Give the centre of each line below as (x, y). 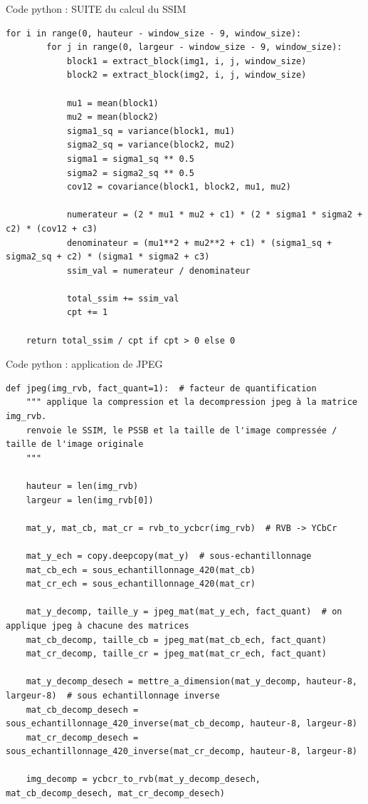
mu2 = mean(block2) (112, 117)
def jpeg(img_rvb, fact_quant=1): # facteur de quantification (161, 388)
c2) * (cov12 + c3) (52, 228)
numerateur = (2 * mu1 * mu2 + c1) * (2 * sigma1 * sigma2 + (215, 215)
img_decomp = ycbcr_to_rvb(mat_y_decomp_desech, (143, 779)
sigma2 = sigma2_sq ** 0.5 (130, 173)
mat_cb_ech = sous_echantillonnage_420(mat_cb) (141, 570)
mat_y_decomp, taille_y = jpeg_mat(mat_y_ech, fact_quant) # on (184, 612)
